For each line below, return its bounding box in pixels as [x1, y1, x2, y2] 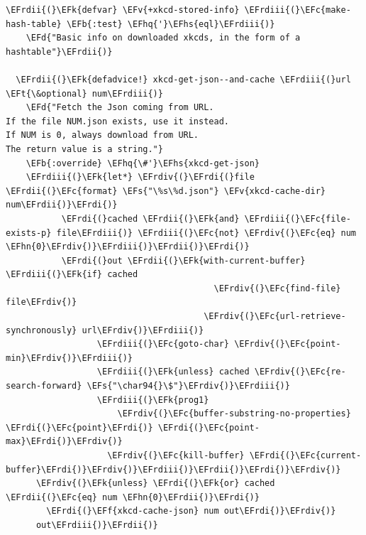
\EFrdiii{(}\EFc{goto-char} [96, 339, 229, 350]
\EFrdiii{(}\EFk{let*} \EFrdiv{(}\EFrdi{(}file [26, 172, 255, 183]
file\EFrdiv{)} [6, 297, 77, 308]
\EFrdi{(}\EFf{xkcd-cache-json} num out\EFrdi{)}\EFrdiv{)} [46, 506, 336, 517]
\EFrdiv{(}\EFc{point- [234, 339, 341, 350]
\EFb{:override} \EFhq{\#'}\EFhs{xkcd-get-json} [26, 158, 260, 168]
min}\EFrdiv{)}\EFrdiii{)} [6, 352, 133, 363]
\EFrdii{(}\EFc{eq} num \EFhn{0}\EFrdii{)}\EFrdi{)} [6, 492, 260, 502]
